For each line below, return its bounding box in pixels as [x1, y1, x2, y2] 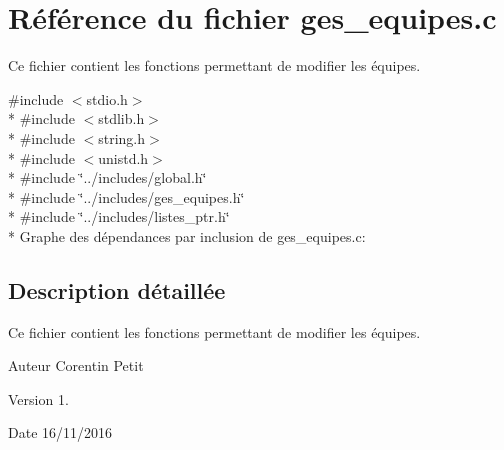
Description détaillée [8, 274, 226, 305]
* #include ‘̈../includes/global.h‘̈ [8, 167, 207, 188]
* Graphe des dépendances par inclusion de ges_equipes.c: [8, 225, 366, 246]
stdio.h [86, 88, 128, 109]
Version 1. [8, 388, 69, 409]
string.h [98, 127, 146, 148]
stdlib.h [98, 108, 145, 129]
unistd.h [98, 147, 149, 168]
